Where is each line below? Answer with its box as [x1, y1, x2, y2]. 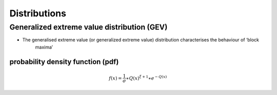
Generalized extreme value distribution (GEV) [9, 22, 168, 32]
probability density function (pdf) [9, 57, 119, 66]
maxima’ [35, 44, 53, 50]
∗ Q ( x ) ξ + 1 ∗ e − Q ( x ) [126, 74, 167, 81]
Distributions [9, 8, 67, 19]
